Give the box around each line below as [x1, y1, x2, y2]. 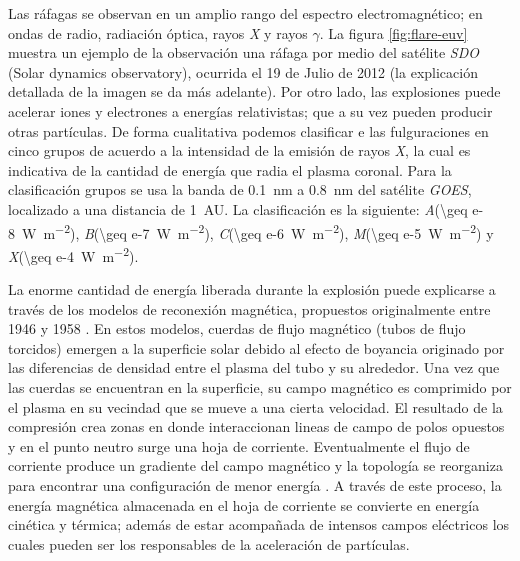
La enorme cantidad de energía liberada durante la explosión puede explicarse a [8, 279, 496, 300]
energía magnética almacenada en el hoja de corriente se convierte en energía [8, 494, 480, 515]
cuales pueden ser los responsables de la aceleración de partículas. [8, 533, 410, 554]
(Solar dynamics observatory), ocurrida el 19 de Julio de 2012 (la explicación [8, 61, 478, 82]
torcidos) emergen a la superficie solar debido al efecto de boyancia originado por [8, 337, 505, 358]
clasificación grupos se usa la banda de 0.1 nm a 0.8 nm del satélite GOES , [8, 179, 472, 200]
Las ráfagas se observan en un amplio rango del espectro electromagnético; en [8, 3, 483, 23]
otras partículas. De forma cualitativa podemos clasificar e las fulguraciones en [8, 120, 489, 141]
